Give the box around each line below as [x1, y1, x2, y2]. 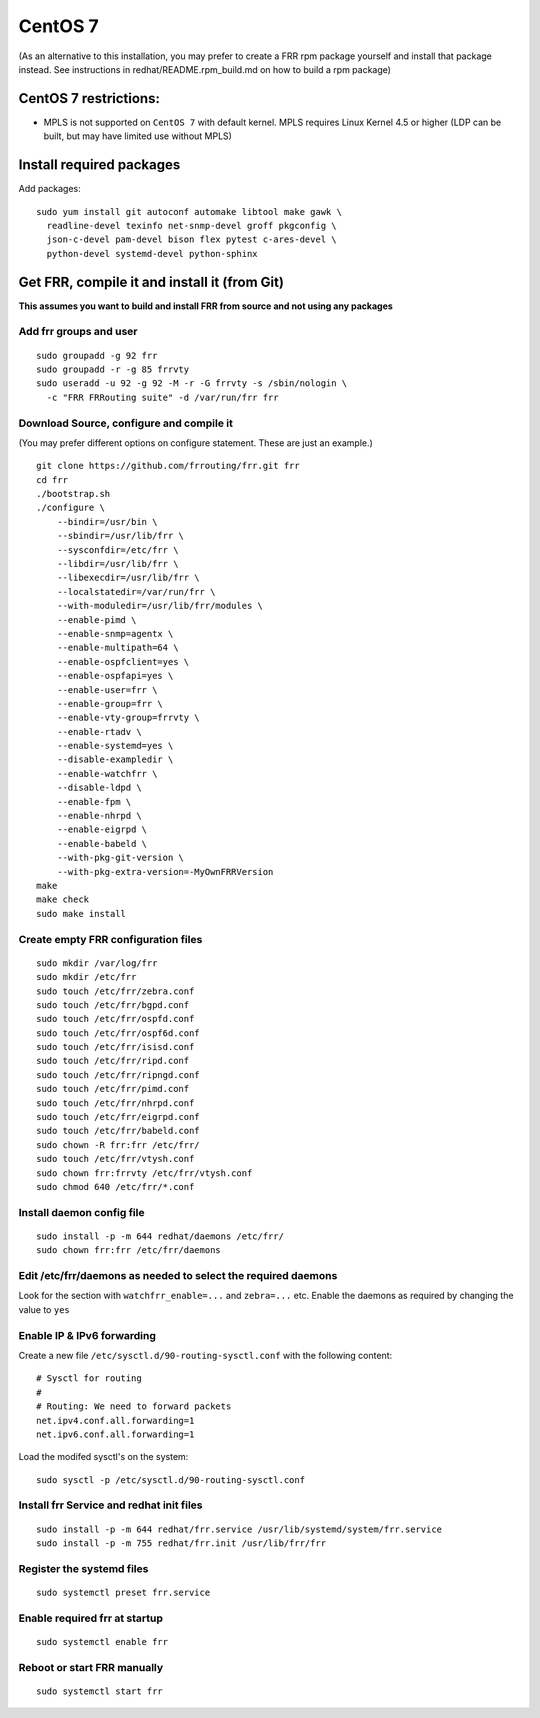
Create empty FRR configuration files [18, 932, 203, 946]
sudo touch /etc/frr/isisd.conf [36, 1041, 195, 1053]
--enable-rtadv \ [56, 726, 142, 737]
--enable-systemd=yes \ [56, 740, 174, 752]
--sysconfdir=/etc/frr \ [56, 544, 179, 555]
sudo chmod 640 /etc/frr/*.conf [36, 1181, 195, 1192]
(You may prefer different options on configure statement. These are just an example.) [18, 436, 374, 449]
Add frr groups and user [18, 325, 138, 339]
